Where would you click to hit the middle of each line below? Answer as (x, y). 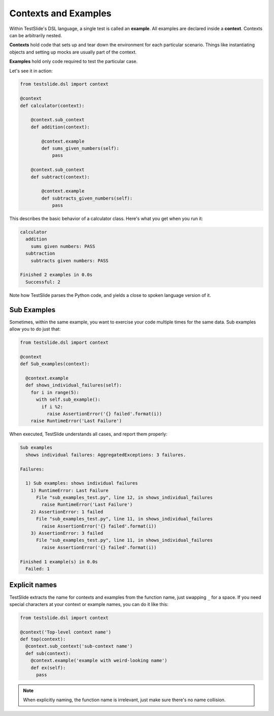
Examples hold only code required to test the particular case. (74, 62)
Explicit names (33, 585)
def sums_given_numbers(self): (80, 148)
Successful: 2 (43, 282)
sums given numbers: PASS (63, 246)
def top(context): (43, 639)
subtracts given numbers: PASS (70, 260)
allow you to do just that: (35, 329)
